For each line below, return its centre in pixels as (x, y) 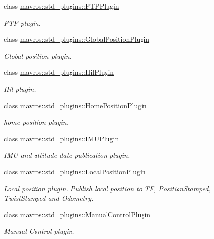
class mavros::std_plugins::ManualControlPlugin (77, 214)
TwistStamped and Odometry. (49, 198)
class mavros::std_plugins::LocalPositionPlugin (75, 171)
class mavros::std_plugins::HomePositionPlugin (75, 105)
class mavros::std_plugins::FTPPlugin (62, 6)
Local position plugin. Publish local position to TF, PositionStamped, (107, 188)
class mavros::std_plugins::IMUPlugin (62, 138)
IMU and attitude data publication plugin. (67, 155)
